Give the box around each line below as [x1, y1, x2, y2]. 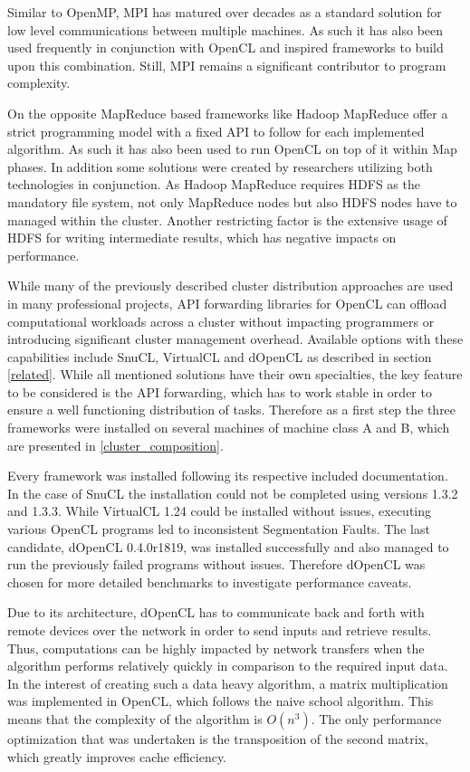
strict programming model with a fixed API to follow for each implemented [7, 121, 425, 140]
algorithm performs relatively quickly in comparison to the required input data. [7, 656, 448, 675]
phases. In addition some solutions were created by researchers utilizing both [7, 157, 433, 176]
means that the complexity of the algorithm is [7, 709, 263, 728]
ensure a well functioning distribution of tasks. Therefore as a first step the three [7, 400, 456, 419]
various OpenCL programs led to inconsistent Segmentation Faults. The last [7, 519, 430, 538]
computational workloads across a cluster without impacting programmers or [7, 311, 435, 330]
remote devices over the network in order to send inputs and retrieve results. [7, 621, 432, 639]
